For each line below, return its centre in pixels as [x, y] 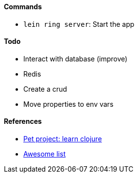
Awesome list [44, 154]
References [23, 121]
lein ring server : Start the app [79, 24]
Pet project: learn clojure [63, 139]
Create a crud [45, 89]
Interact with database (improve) [76, 59]
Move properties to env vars [69, 104]
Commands [23, 7]
